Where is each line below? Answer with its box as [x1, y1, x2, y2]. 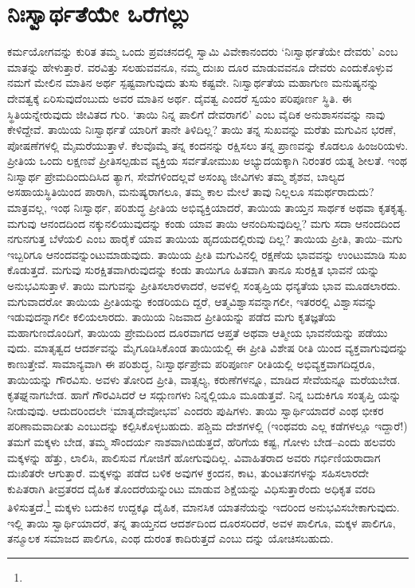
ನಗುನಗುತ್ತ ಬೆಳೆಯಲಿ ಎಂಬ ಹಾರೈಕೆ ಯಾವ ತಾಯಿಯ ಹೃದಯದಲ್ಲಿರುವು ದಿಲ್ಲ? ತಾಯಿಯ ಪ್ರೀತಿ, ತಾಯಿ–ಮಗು [7, 230, 403, 247]
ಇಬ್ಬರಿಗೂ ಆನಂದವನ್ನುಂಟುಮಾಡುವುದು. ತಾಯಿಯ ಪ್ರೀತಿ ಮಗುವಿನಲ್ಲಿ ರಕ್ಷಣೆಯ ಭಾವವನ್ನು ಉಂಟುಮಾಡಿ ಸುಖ [7, 245, 407, 262]
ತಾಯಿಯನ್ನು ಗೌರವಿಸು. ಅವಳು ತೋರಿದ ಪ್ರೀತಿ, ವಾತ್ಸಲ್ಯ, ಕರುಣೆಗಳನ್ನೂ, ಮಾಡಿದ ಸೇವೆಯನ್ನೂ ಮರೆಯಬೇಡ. [7, 370, 401, 387]
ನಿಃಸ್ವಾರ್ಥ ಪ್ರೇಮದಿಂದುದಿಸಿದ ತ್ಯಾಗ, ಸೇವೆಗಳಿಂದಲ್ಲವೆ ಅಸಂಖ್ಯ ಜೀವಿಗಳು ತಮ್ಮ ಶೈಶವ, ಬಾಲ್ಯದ [7, 167, 345, 184]
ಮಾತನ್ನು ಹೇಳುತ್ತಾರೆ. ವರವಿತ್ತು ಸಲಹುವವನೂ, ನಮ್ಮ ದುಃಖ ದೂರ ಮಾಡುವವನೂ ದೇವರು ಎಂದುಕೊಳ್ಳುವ [7, 58, 393, 75]
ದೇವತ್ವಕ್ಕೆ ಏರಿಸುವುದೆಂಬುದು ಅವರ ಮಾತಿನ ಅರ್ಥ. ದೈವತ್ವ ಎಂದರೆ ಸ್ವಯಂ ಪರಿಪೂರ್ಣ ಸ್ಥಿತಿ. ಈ [7, 89, 352, 106]
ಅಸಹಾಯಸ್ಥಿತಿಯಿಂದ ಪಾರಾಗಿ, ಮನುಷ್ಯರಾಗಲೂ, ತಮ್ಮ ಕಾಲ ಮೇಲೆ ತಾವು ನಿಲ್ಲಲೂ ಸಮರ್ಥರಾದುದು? [7, 183, 374, 200]
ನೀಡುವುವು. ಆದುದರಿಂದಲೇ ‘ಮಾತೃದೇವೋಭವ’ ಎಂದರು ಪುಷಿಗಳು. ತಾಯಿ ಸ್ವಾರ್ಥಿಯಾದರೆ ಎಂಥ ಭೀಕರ [7, 402, 384, 418]
